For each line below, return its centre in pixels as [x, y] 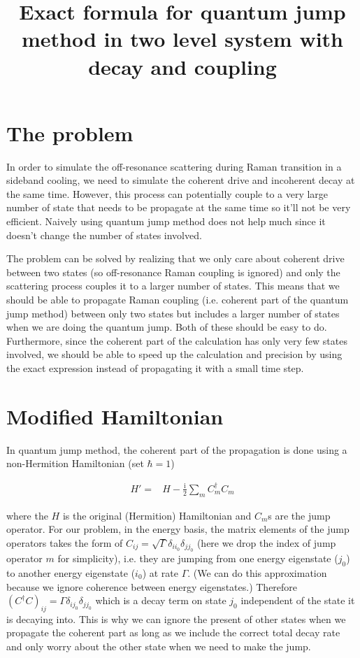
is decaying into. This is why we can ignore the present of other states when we [176, 618]
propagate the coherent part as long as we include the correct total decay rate [173, 632]
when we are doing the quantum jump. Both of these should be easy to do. [167, 327]
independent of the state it [298, 600]
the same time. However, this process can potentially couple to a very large [167, 193]
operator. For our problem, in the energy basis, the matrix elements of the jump [178, 529]
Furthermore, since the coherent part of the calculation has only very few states [177, 340]
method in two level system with [182, 39]
